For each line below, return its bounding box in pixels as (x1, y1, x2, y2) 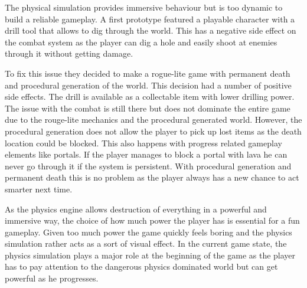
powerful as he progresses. (5, 272, 99, 284)
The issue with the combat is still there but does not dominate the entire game (5, 102, 290, 114)
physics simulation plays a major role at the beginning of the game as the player (5, 248, 296, 261)
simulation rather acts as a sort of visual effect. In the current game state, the (5, 237, 287, 250)
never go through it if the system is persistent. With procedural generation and (5, 159, 292, 172)
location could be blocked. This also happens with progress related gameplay (5, 136, 282, 149)
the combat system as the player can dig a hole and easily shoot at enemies (5, 35, 277, 48)
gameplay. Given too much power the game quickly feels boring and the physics (5, 225, 292, 238)
